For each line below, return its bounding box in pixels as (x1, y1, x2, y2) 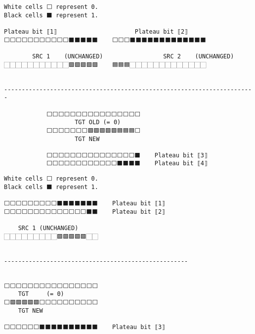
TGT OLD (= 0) (75, 119, 121, 126)
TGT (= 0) (18, 290, 64, 298)
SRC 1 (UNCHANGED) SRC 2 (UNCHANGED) (32, 52, 234, 60)
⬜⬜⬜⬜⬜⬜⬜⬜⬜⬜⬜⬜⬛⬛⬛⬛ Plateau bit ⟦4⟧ (46, 160, 208, 167)
